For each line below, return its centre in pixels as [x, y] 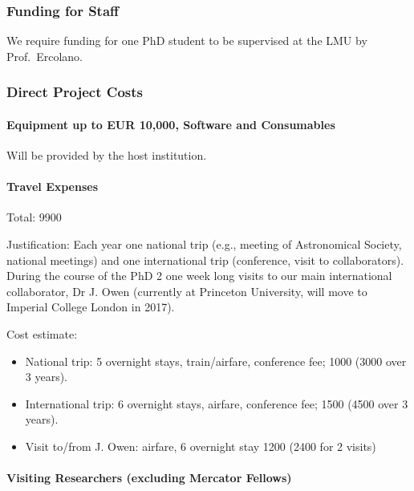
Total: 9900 [34, 217]
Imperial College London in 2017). [91, 307]
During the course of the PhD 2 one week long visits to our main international [199, 276]
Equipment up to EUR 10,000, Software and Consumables [171, 124]
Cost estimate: [42, 334]
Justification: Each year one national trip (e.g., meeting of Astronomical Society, [204, 244]
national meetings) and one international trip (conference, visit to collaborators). [205, 260]
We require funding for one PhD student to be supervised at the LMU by [187, 41]
